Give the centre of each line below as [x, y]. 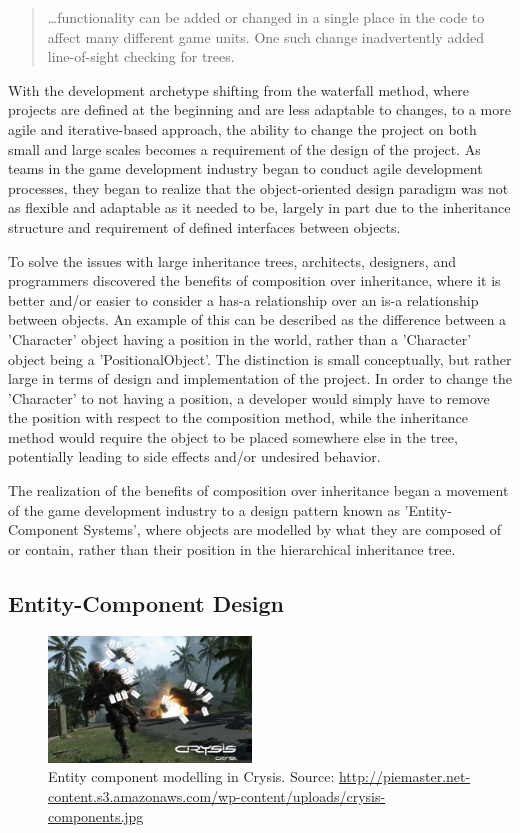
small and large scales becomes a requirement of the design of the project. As [244, 148]
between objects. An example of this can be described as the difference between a [257, 319]
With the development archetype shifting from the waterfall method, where [239, 89]
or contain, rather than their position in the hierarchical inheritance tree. [232, 548]
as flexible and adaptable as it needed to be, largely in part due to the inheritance [259, 207]
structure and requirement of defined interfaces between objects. [204, 226]
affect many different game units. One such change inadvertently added [265, 36]
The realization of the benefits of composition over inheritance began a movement [258, 490]
